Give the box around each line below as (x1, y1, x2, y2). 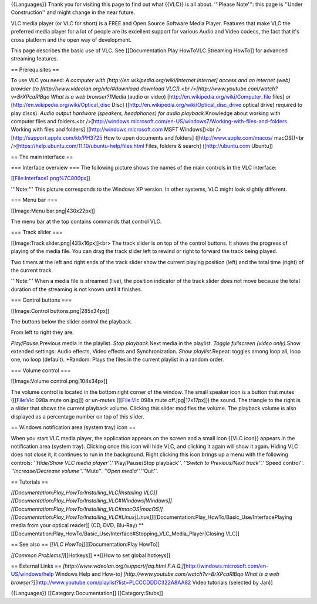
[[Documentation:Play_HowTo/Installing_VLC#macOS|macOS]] (11, 505, 163, 512)
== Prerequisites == (11, 66, 60, 73)
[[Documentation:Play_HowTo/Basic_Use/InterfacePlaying (153, 514, 293, 521)
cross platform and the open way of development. (11, 36, 132, 43)
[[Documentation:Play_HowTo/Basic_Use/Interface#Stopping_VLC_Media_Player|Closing (11, 530, 224, 537)
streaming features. (11, 55, 59, 62)
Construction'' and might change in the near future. (11, 9, 135, 16)
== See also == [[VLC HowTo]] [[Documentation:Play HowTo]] (11, 541, 160, 548)
